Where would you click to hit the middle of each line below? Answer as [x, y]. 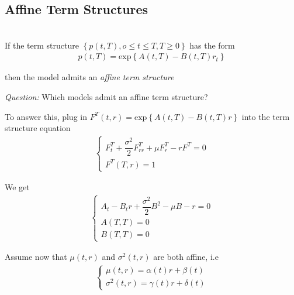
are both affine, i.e [186, 257]
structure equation [38, 128]
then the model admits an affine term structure [89, 77]
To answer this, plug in [46, 116]
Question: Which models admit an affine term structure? [106, 97]
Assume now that [36, 257]
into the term [266, 116]
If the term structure [42, 45]
